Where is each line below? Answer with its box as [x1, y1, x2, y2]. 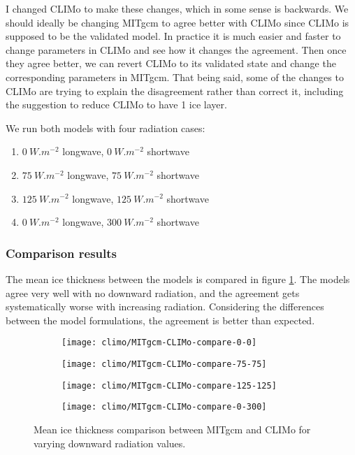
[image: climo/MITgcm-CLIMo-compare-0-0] [61, 338, 257, 348]
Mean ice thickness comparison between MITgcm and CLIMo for [34, 421, 311, 436]
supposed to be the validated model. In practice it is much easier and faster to [6, 29, 341, 43]
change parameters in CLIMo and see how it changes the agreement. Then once [6, 42, 347, 57]
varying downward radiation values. [34, 435, 186, 450]
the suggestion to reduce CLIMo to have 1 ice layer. [6, 97, 227, 112]
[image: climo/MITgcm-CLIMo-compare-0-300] [61, 402, 267, 412]
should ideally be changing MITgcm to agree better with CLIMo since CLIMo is [6, 15, 349, 29]
